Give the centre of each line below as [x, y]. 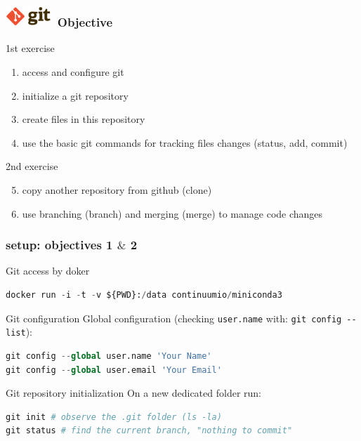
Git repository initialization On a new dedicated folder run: [134, 393]
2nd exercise [32, 166]
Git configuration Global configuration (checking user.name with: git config [174, 318]
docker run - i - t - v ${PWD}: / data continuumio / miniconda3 [144, 295]
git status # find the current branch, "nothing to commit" [149, 431]
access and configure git [73, 72]
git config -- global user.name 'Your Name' [109, 356]
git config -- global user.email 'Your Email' [114, 370]
